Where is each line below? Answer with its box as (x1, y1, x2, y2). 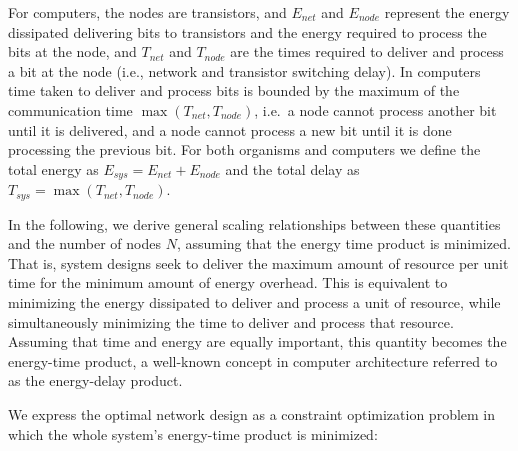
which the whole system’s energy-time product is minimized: (8, 423, 378, 444)
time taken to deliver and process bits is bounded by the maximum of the (8, 80, 460, 101)
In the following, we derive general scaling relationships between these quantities (8, 213, 501, 234)
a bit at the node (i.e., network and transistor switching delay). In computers (8, 60, 481, 81)
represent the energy (384, 2, 510, 22)
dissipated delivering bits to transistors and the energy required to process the (8, 21, 487, 42)
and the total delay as (225, 158, 360, 179)
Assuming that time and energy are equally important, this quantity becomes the (8, 331, 507, 352)
